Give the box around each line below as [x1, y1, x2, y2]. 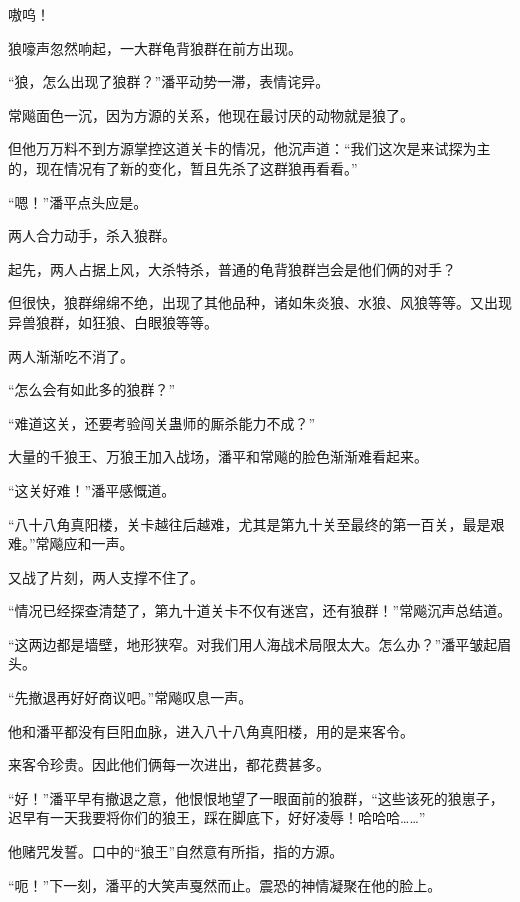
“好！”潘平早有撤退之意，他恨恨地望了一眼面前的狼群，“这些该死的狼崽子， [8, 787, 504, 808]
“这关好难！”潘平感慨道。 [8, 479, 176, 500]
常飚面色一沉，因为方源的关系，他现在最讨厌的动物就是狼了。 [8, 104, 414, 125]
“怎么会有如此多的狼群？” [8, 379, 176, 400]
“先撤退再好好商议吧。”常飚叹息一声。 [8, 687, 253, 708]
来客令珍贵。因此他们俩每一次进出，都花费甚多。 [8, 754, 330, 775]
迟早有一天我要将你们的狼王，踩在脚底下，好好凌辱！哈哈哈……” [8, 807, 426, 828]
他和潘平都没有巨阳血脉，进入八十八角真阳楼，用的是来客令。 [8, 720, 414, 741]
